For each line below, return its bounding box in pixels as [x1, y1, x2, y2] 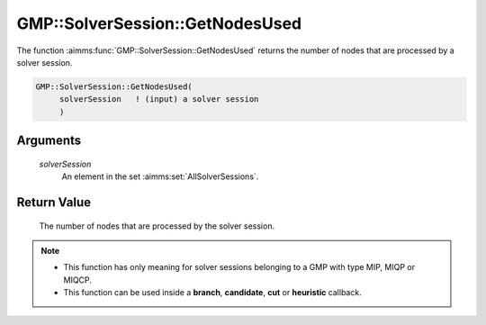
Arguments [16, 133, 82, 149]
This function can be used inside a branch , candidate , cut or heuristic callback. [63, 287, 362, 298]
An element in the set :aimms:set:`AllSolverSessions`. [61, 171, 259, 182]
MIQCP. [63, 275, 92, 285]
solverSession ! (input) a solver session [58, 95, 259, 104]
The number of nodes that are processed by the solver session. [39, 221, 274, 231]
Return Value [16, 194, 92, 210]
